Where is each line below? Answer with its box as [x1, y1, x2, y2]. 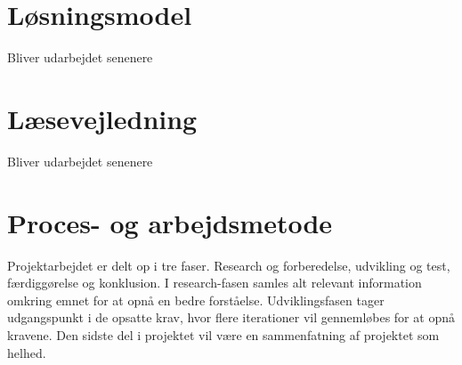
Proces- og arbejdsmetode [7, 204, 333, 240]
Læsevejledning [7, 100, 198, 136]
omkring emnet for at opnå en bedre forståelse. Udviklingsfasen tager [7, 290, 385, 309]
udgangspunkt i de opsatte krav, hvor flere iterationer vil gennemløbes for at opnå [7, 308, 455, 327]
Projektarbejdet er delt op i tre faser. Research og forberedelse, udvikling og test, [7, 255, 450, 274]
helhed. [7, 343, 46, 361]
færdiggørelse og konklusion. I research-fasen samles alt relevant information [7, 273, 422, 292]
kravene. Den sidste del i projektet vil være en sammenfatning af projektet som [7, 325, 440, 344]
